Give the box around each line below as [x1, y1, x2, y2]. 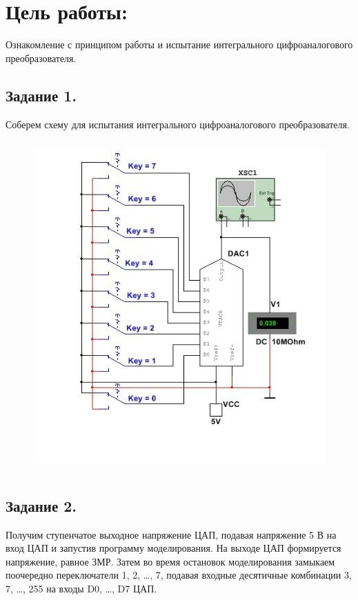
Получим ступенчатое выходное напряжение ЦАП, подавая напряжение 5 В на [6, 527, 337, 541]
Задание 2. [6, 494, 77, 516]
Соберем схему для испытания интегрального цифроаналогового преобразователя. [6, 117, 350, 131]
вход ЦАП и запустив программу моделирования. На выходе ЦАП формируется [6, 541, 341, 555]
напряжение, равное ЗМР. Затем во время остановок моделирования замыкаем [6, 554, 335, 568]
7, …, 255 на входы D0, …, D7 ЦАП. [6, 581, 157, 596]
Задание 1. [6, 84, 77, 106]
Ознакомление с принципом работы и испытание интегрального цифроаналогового [6, 37, 353, 52]
